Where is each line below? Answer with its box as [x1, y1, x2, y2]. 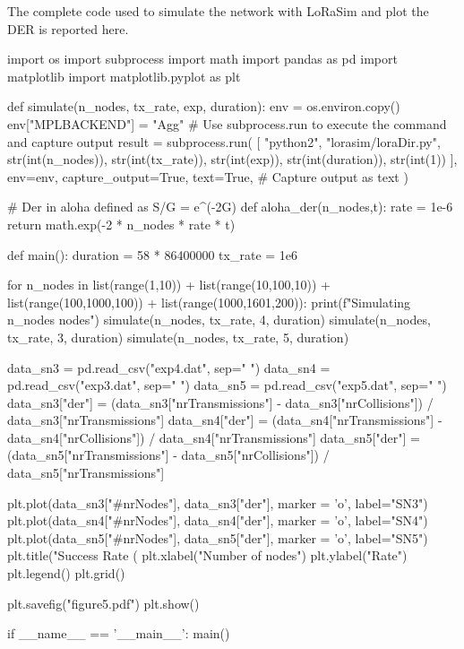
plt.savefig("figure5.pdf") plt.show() [7, 593, 200, 612]
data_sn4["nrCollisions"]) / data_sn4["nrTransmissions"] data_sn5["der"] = [7, 428, 420, 446]
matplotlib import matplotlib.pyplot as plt [7, 66, 241, 85]
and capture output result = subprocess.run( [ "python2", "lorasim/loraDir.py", [7, 132, 441, 151]
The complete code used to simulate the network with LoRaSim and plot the [7, 2, 429, 20]
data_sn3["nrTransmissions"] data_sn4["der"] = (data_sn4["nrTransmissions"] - [7, 411, 443, 429]
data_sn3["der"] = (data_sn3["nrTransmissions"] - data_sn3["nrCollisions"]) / [7, 393, 434, 411]
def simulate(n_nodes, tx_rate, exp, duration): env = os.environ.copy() [7, 97, 400, 116]
